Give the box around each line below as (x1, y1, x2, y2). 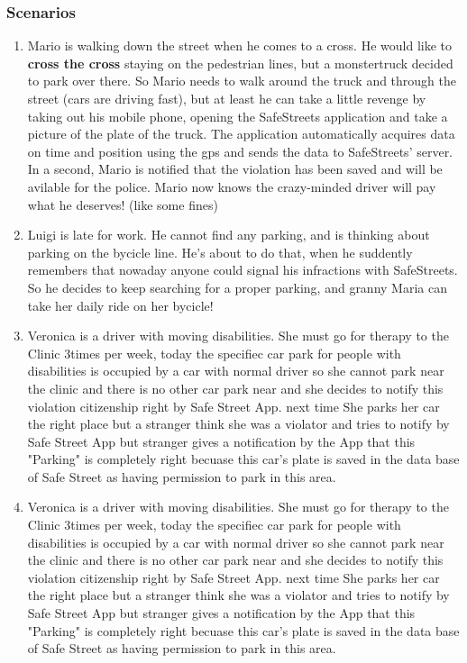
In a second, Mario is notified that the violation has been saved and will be (27, 159, 443, 178)
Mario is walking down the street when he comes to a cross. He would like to (27, 36, 452, 55)
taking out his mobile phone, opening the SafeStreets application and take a (27, 106, 448, 125)
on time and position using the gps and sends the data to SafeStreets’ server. (27, 141, 453, 160)
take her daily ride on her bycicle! (27, 295, 214, 314)
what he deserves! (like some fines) (27, 195, 218, 213)
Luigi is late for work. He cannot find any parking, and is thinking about (27, 225, 430, 244)
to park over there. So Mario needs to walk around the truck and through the (27, 71, 457, 90)
